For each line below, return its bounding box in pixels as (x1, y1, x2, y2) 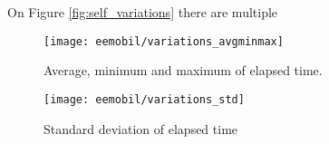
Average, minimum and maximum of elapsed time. (44, 61, 323, 80)
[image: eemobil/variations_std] (44, 92, 245, 106)
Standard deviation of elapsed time (44, 119, 238, 138)
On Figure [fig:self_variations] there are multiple (7, 3, 278, 21)
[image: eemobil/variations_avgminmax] (44, 34, 284, 48)
